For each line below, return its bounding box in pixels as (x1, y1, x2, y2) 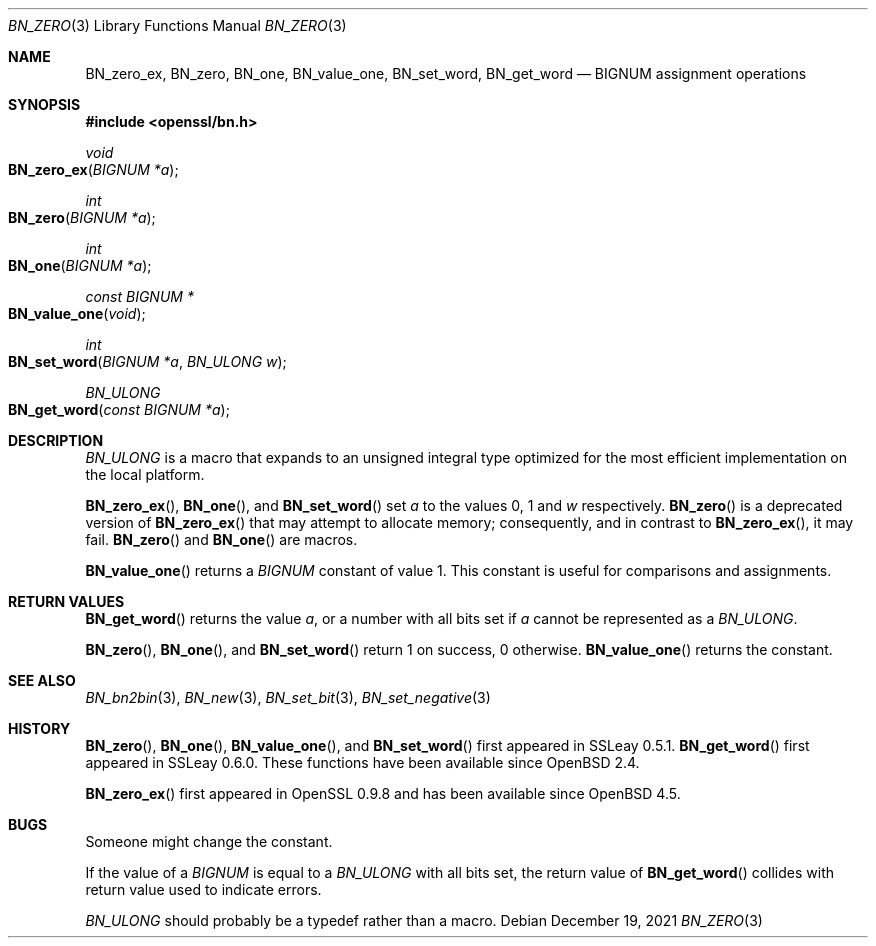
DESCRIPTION (8, 432, 104, 449)
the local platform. (85, 466, 205, 483)
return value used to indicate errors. (85, 881, 322, 898)
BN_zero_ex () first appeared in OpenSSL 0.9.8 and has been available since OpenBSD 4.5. (85, 785, 681, 802)
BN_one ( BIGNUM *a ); (8, 257, 152, 274)
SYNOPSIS (8, 96, 81, 113)
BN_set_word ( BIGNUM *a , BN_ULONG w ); (8, 353, 287, 370)
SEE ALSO (8, 672, 76, 689)
